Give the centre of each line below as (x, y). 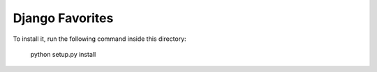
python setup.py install (63, 54)
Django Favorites (63, 18)
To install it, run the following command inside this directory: (99, 39)
